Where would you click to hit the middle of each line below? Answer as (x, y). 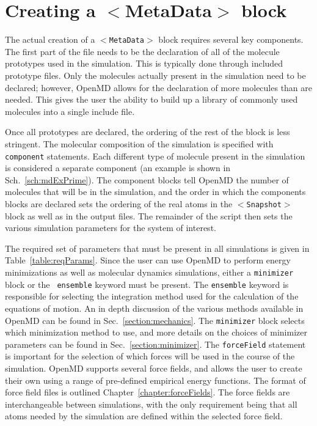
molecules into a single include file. (70, 111)
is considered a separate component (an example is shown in (118, 168)
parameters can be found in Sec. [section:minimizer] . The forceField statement (155, 344)
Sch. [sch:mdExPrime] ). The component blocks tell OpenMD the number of (147, 179)
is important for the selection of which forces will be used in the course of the (150, 356)
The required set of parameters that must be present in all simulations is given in (157, 248)
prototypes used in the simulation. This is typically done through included (144, 63)
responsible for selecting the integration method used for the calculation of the (152, 296)
